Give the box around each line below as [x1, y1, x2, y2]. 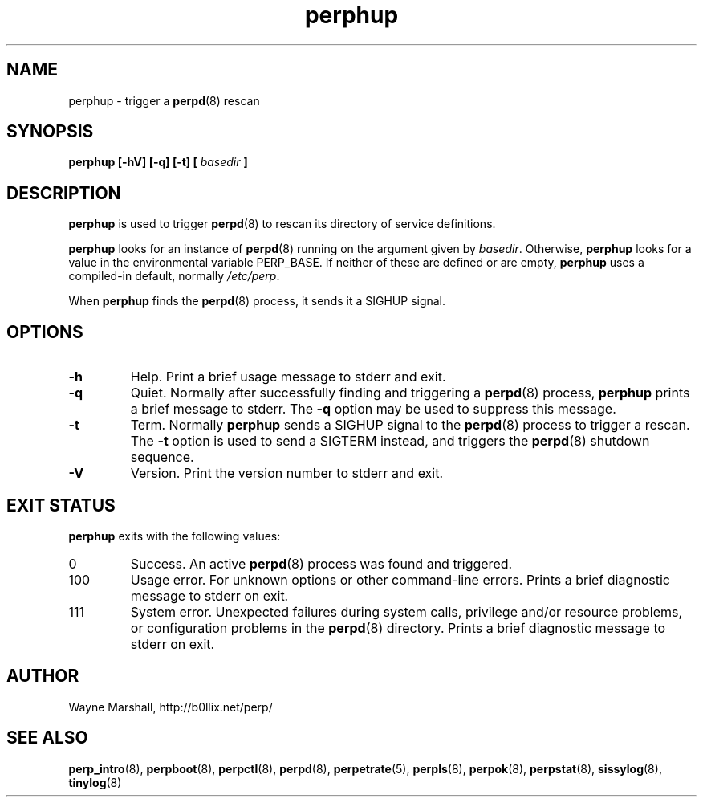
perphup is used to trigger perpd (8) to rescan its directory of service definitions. [68, 217, 496, 231]
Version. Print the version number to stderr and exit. [130, 465, 444, 482]
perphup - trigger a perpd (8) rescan [68, 93, 260, 108]
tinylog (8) [68, 775, 122, 789]
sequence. [130, 449, 194, 466]
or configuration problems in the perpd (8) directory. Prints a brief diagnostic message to [130, 619, 666, 636]
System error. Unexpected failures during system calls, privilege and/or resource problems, [130, 603, 683, 620]
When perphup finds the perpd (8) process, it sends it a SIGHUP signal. [68, 294, 446, 308]
